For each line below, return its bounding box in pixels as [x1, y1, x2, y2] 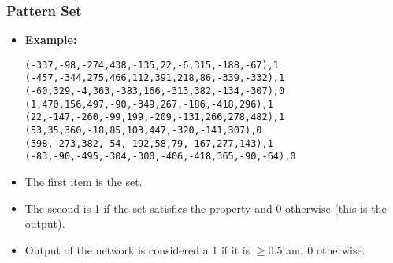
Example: [24, 31, 77, 48]
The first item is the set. [24, 174, 143, 190]
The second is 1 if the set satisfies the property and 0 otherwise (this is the [24, 199, 387, 216]
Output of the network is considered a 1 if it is [24, 241, 250, 258]
